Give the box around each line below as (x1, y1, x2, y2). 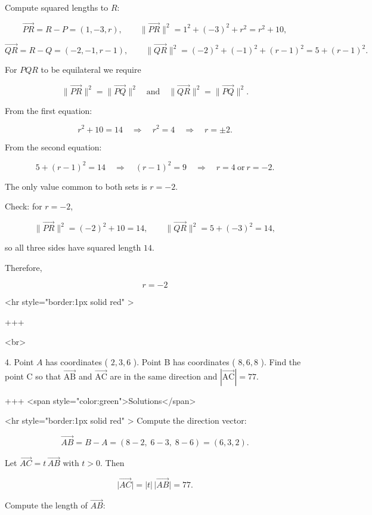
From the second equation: (5, 140, 102, 153)
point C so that (5, 369, 61, 382)
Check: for (5, 200, 42, 212)
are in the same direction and (110, 369, 218, 382)
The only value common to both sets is (5, 180, 147, 192)
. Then (100, 457, 125, 469)
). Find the (261, 355, 301, 368)
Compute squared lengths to (5, 1, 108, 13)
